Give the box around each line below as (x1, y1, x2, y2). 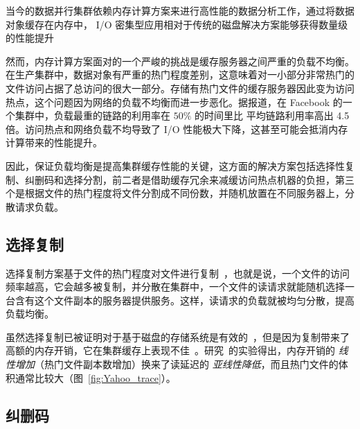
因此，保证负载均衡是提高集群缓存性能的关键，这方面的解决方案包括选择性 (6, 158, 345, 173)
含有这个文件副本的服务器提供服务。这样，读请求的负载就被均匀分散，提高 (15, 292, 354, 307)
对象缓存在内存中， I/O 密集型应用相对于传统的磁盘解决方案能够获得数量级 (6, 17, 348, 31)
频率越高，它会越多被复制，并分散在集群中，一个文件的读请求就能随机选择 (6, 279, 345, 294)
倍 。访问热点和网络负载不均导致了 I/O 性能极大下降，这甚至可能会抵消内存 (6, 121, 348, 136)
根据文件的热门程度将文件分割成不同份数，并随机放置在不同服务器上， (24, 186, 345, 200)
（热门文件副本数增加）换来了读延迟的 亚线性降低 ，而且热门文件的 (35, 357, 339, 371)
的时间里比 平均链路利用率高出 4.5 (195, 108, 350, 123)
